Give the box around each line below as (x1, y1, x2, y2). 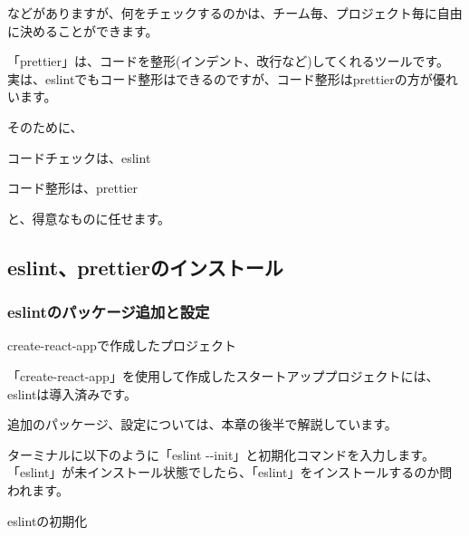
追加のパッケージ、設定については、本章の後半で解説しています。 (7, 415, 397, 434)
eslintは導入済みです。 (7, 384, 137, 403)
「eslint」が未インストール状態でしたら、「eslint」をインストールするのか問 (7, 463, 453, 482)
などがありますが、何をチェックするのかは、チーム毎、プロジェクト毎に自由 (7, 4, 463, 22)
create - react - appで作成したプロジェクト (7, 336, 236, 355)
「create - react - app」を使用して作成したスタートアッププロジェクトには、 (7, 366, 439, 385)
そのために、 (7, 117, 83, 136)
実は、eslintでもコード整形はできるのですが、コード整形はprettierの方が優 (7, 69, 445, 88)
